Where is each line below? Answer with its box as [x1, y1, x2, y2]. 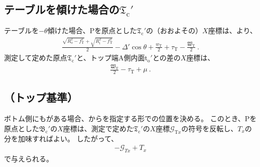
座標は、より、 [208, 25, 257, 36]
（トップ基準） [4, 90, 78, 105]
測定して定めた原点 [4, 52, 67, 63]
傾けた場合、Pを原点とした [47, 25, 137, 36]
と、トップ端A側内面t [76, 52, 148, 63]
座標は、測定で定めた [63, 123, 134, 133]
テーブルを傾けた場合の [4, 2, 119, 17]
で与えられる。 [4, 153, 53, 164]
